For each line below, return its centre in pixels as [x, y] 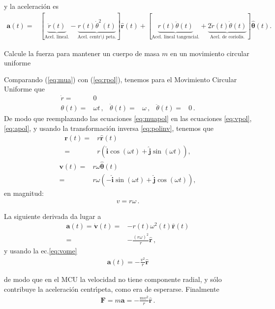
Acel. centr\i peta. [97, 37]
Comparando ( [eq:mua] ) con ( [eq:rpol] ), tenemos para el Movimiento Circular [121, 79]
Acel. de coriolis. [227, 37]
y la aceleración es [31, 6]
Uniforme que [24, 89]
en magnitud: [24, 193]
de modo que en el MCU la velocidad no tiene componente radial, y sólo [113, 279]
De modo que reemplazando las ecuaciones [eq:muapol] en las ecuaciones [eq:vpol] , [128, 118]
